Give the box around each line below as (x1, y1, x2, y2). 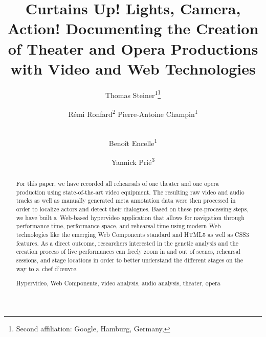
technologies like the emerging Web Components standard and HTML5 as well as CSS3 (16, 230, 249, 239)
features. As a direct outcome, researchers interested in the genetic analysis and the (16, 238, 239, 247)
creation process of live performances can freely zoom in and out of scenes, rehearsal (16, 247, 240, 256)
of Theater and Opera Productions (8, 38, 258, 59)
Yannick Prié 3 (111, 155, 155, 167)
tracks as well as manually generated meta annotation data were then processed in (16, 196, 236, 205)
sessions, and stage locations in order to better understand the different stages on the (16, 255, 243, 264)
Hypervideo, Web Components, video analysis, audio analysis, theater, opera (16, 279, 220, 287)
